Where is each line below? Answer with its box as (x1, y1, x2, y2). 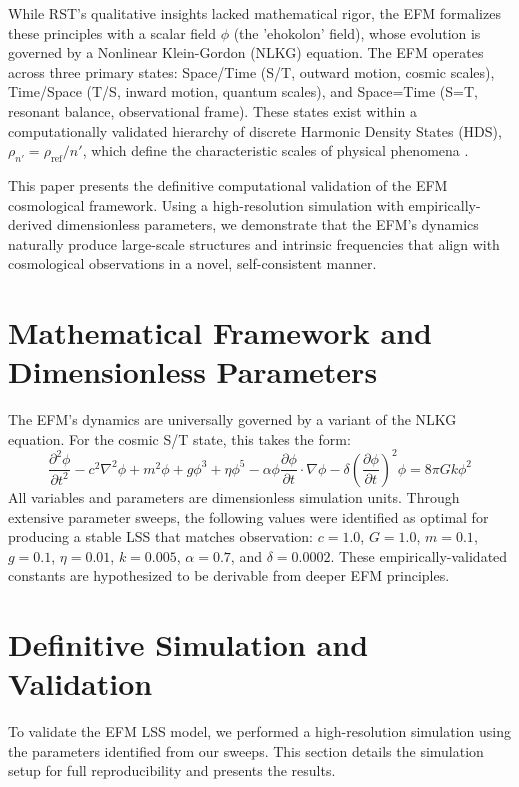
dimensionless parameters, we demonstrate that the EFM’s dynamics (57, 214, 479, 235)
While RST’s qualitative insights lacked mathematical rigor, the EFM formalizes (8, 3, 501, 23)
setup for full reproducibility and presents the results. (8, 760, 336, 781)
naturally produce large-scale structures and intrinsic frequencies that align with (8, 233, 500, 254)
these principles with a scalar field (8, 22, 216, 43)
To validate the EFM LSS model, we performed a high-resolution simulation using (8, 721, 512, 742)
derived (8, 214, 53, 235)
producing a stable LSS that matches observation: (8, 526, 314, 547)
